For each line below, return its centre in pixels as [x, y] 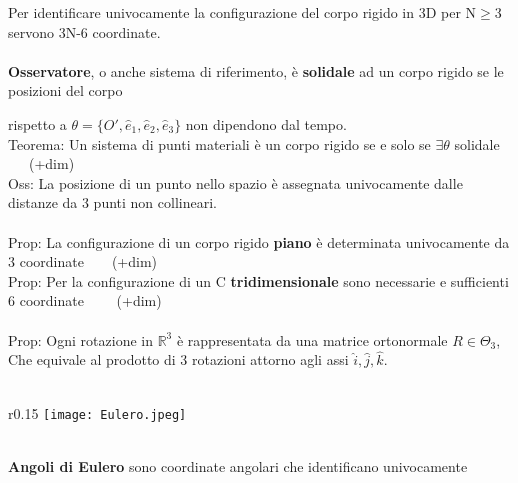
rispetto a [37, 123]
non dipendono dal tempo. [266, 123]
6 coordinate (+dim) [85, 300]
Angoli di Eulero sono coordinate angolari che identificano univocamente [238, 465]
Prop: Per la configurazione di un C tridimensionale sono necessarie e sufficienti [258, 280]
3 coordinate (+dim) [83, 261]
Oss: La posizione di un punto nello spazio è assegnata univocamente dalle [235, 182]
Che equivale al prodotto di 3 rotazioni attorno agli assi [178, 359]
